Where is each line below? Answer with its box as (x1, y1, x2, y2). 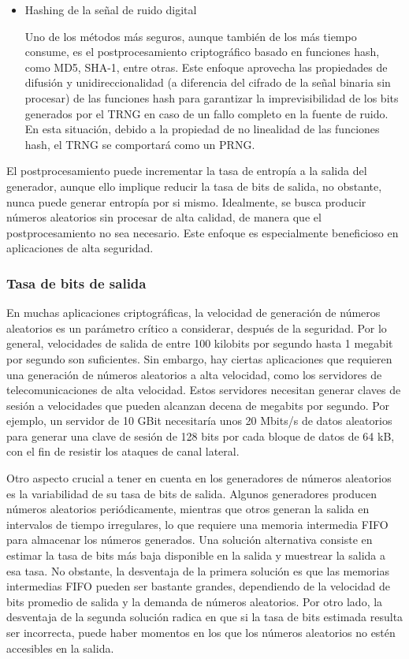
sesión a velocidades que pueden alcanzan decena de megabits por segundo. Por (6, 397, 389, 413)
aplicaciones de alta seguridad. (6, 240, 154, 256)
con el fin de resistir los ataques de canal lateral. (6, 443, 240, 460)
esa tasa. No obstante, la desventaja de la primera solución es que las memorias (6, 562, 389, 579)
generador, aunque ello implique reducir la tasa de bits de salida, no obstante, (6, 177, 382, 194)
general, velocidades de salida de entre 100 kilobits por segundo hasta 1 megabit (6, 335, 393, 352)
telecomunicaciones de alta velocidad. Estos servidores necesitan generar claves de (6, 382, 401, 398)
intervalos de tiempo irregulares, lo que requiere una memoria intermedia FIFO (6, 516, 389, 532)
